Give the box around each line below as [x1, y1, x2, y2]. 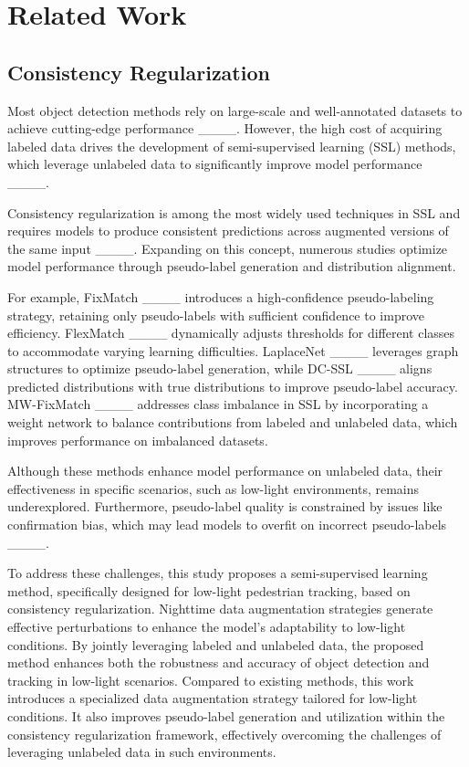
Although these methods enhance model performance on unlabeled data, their [7, 461, 443, 480]
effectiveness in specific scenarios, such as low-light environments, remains [7, 478, 420, 498]
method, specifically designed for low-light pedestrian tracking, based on [7, 581, 411, 600]
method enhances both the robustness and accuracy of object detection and [7, 653, 430, 672]
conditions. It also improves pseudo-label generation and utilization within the [7, 706, 445, 725]
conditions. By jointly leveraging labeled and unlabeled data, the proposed [7, 635, 424, 654]
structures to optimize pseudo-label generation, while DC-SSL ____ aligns [7, 359, 433, 378]
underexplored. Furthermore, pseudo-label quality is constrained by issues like [7, 497, 443, 516]
